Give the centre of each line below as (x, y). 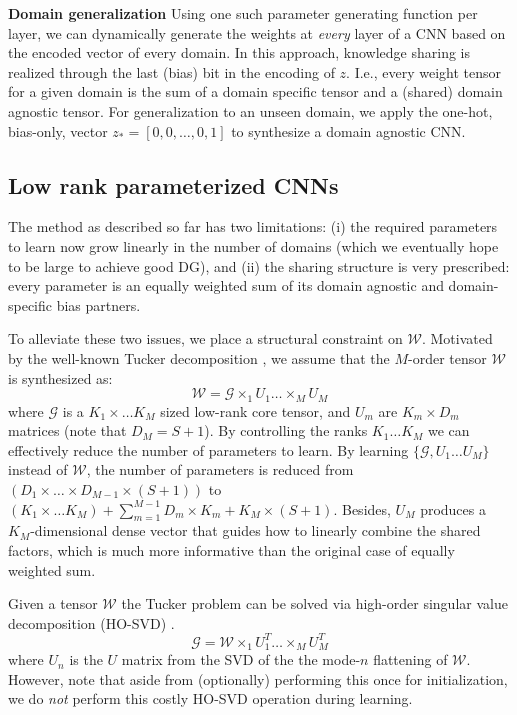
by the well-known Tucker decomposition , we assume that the (199, 357)
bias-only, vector (58, 130)
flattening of (410, 659)
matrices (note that (67, 430)
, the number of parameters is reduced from (220, 469)
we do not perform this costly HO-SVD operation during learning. (210, 698)
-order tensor (447, 357)
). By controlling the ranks (286, 430)
